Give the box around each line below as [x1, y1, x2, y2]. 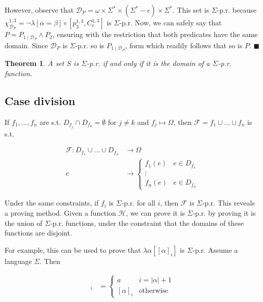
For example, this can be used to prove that [5, 244, 141, 255]
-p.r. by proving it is [192, 208, 256, 218]
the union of [5, 217, 43, 228]
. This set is [172, 5, 209, 15]
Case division [5, 92, 76, 108]
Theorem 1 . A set [5, 58, 64, 69]
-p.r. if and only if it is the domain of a [86, 58, 210, 69]
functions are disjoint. [5, 227, 72, 238]
